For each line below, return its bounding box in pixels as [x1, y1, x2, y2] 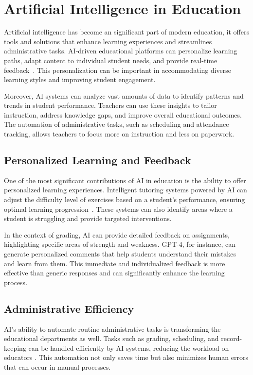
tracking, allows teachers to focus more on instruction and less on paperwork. [4, 129, 235, 139]
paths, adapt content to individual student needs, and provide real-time [4, 55, 217, 65]
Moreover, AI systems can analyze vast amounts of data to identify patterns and [4, 90, 244, 101]
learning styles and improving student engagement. [4, 74, 156, 85]
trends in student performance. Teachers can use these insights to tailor [4, 100, 217, 110]
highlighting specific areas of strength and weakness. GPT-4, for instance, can [4, 239, 236, 249]
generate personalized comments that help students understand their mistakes [4, 249, 236, 259]
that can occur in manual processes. [4, 361, 111, 372]
